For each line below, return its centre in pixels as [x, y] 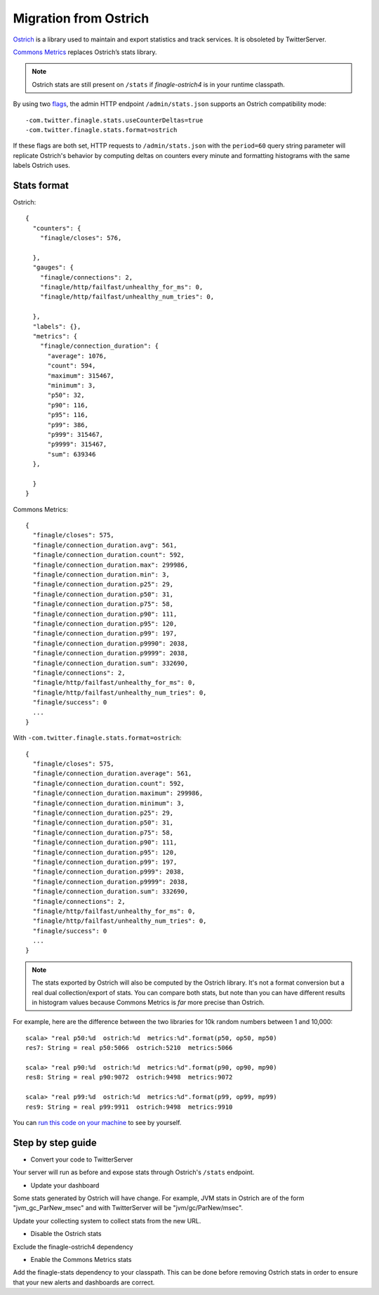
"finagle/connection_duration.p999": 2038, [109, 872]
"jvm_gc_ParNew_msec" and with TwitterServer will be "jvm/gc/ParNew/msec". [128, 1208]
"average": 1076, [77, 356]
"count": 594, [72, 366]
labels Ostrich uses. [41, 166]
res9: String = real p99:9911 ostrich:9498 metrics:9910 [129, 1107]
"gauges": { [53, 268]
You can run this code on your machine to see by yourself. [97, 1122]
